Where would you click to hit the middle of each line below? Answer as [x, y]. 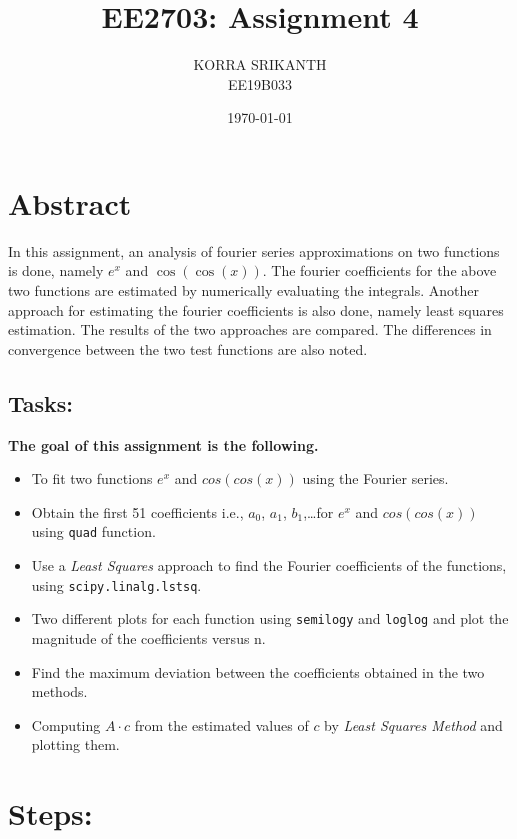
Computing [66, 724]
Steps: [50, 813]
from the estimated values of [221, 724]
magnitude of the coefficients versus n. [148, 637]
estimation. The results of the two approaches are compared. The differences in [250, 329]
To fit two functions [92, 478]
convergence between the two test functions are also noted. [188, 348]
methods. [59, 691]
